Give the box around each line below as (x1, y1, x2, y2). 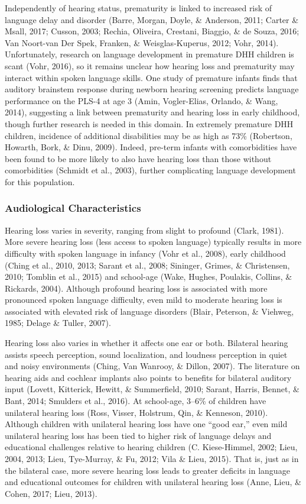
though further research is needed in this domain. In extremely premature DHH (5, 117, 294, 130)
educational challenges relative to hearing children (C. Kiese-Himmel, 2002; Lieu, (5, 441, 298, 453)
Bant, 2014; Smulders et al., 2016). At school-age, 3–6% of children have (5, 395, 266, 407)
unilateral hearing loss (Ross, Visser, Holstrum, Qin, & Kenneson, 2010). (5, 406, 268, 418)
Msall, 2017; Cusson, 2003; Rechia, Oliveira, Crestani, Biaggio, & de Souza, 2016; (5, 25, 300, 37)
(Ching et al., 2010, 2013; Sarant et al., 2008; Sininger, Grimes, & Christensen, (5, 259, 290, 271)
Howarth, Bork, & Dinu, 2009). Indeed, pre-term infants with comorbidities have (5, 141, 297, 153)
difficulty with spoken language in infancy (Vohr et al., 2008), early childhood (5, 247, 286, 259)
